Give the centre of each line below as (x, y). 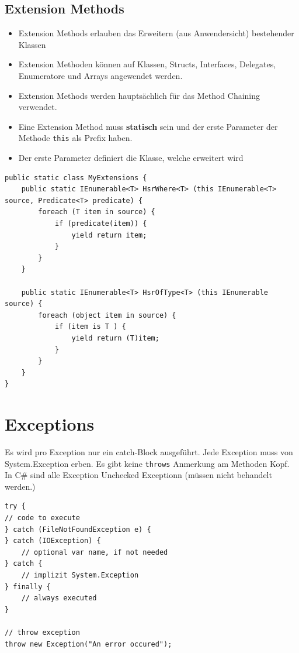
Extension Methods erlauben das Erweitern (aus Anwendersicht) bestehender (156, 33)
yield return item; (109, 235)
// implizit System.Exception (80, 575)
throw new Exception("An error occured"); (88, 644)
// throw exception (42, 632)
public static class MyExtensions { (76, 178)
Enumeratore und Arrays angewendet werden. (100, 75)
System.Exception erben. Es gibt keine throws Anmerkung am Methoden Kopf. (147, 463)
